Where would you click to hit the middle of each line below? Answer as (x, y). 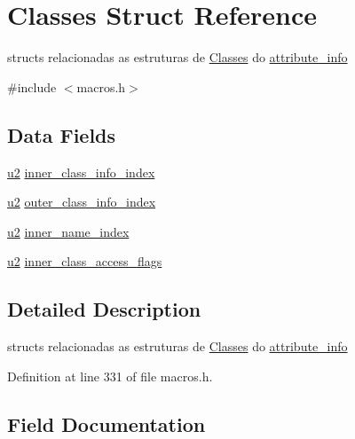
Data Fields (62, 134)
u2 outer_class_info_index (82, 202)
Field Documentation (106, 423)
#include (32, 86)
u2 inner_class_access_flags (85, 261)
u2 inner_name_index (68, 231)
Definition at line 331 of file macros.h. (110, 376)
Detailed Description (104, 309)
